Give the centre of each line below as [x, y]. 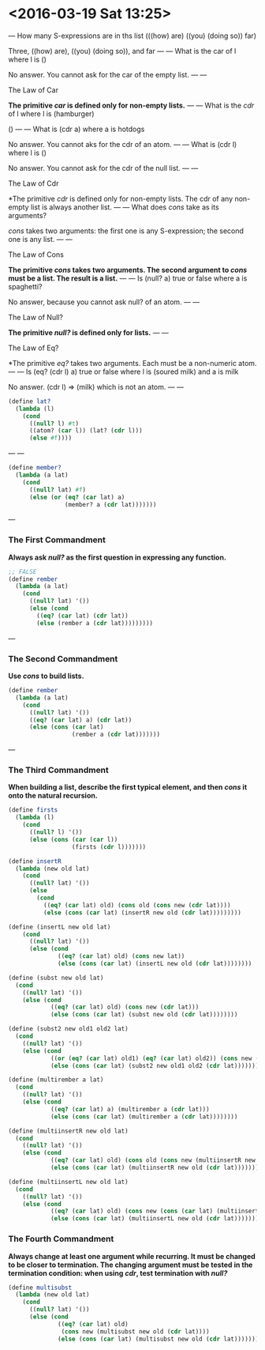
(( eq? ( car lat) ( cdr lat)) [82, 616]
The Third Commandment [58, 770]
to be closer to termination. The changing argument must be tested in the [131, 1265]
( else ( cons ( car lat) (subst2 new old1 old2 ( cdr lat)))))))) [156, 1065]
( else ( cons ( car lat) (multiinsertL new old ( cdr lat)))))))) [156, 1219]
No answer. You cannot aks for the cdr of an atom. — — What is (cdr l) [123, 144]
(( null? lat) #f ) [58, 490]
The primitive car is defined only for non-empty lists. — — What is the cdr [131, 105]
